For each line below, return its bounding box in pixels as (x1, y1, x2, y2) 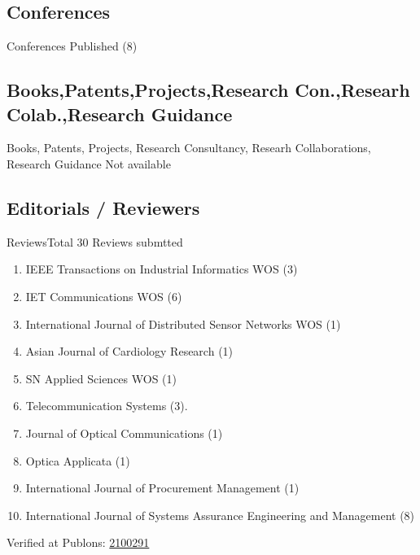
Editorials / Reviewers (7, 194, 200, 220)
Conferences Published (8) (7, 37, 138, 55)
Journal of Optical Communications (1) (25, 424, 223, 441)
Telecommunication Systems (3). (25, 397, 188, 414)
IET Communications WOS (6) (25, 287, 182, 304)
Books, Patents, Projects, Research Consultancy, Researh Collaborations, (7, 139, 371, 156)
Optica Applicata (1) (25, 452, 130, 469)
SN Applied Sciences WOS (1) (25, 369, 177, 387)
